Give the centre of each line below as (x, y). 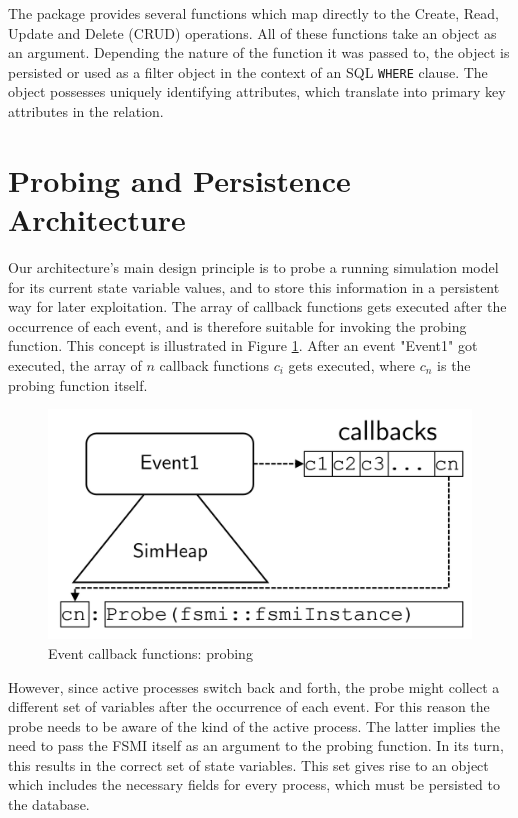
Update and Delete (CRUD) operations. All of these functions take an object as (252, 32)
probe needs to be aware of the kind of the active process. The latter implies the (254, 725)
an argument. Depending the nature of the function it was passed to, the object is (259, 52)
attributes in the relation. (86, 111)
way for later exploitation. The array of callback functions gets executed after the (257, 306)
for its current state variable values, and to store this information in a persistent (254, 286)
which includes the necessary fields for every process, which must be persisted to (254, 784)
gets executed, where (351, 364)
